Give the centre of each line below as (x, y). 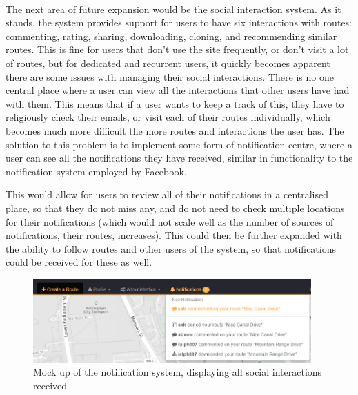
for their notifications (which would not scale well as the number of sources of (170, 221)
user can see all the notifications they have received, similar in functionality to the (179, 158)
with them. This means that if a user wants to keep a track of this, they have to (175, 103)
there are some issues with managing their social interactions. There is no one (170, 76)
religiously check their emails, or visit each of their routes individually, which (168, 117)
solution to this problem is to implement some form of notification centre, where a (179, 144)
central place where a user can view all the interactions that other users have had (178, 90)
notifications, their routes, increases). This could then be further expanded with (174, 235)
